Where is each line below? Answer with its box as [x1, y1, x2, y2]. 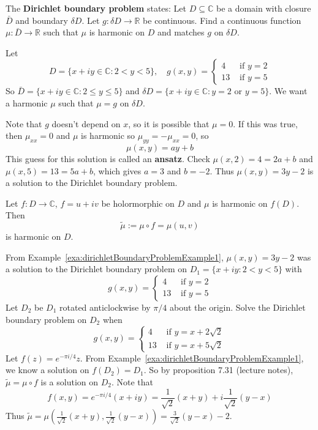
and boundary [15, 13, 68, 26]
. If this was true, [233, 117, 298, 130]
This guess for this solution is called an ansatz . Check [6, 152, 210, 165]
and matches [157, 26, 205, 39]
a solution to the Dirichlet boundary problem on [6, 262, 187, 275]
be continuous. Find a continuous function [143, 13, 301, 26]
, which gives [93, 164, 142, 177]
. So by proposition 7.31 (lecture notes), [143, 363, 293, 376]
